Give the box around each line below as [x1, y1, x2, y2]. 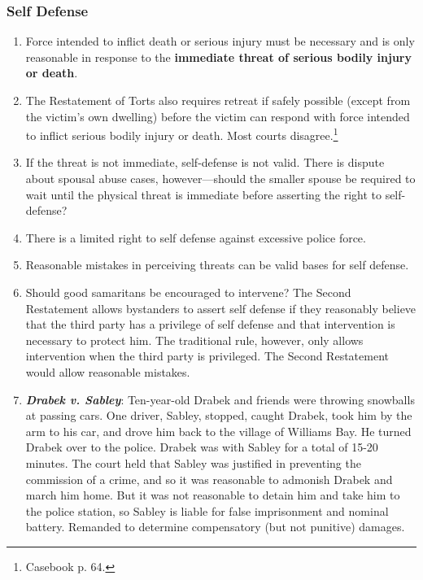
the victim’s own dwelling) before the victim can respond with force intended [25, 107, 410, 124]
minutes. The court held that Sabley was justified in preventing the [25, 454, 361, 471]
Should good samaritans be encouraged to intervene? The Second [25, 284, 351, 300]
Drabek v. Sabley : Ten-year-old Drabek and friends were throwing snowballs [25, 390, 415, 408]
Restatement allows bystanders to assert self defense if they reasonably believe [25, 299, 416, 316]
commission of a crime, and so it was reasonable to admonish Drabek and [25, 470, 393, 487]
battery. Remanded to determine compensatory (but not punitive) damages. [25, 518, 405, 535]
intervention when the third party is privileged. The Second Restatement [25, 347, 389, 364]
